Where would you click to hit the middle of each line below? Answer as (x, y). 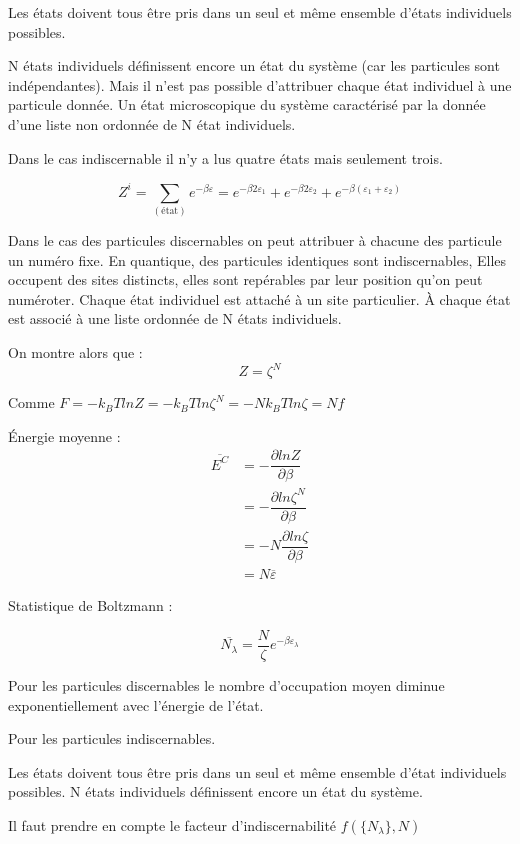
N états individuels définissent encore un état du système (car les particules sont (254, 65)
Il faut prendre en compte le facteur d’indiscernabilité (172, 824)
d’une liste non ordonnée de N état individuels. (152, 123)
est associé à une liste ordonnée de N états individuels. (175, 318)
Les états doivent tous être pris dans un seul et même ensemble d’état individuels (257, 771)
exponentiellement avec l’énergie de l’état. (136, 704)
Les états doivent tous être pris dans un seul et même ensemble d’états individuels (260, 12)
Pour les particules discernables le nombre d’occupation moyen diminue (226, 684)
